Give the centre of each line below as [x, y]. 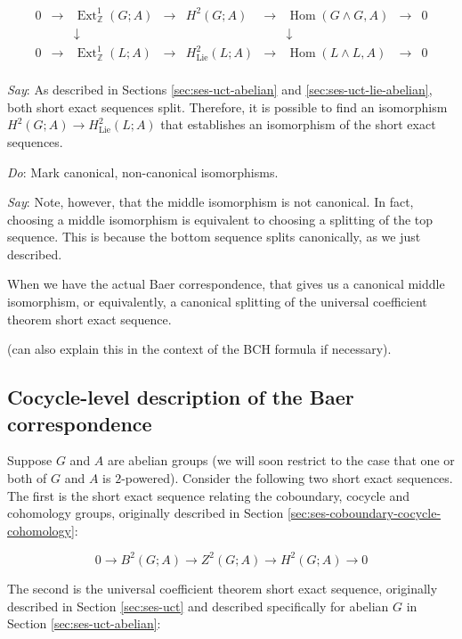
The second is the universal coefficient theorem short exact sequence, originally [223, 588]
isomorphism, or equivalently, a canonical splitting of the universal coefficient [217, 302]
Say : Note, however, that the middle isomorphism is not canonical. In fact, [211, 202]
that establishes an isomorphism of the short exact [298, 124]
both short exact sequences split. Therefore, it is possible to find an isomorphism [227, 106]
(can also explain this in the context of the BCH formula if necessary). [199, 349]
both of [27, 478]
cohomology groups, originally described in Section [146, 513]
